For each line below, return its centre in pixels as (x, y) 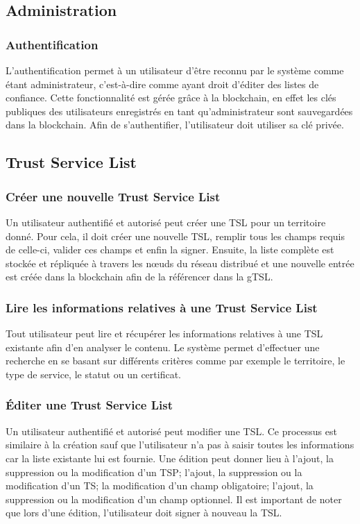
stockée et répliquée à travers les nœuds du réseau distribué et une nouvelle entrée (180, 263)
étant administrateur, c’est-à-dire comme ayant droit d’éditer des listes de (162, 84)
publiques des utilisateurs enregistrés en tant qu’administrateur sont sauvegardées (179, 111)
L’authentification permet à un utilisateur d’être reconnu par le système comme (175, 70)
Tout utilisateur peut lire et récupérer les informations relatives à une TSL (164, 333)
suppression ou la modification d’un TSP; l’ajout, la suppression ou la (154, 472)
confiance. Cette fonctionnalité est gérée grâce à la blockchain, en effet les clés (171, 98)
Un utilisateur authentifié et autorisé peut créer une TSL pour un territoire (166, 222)
